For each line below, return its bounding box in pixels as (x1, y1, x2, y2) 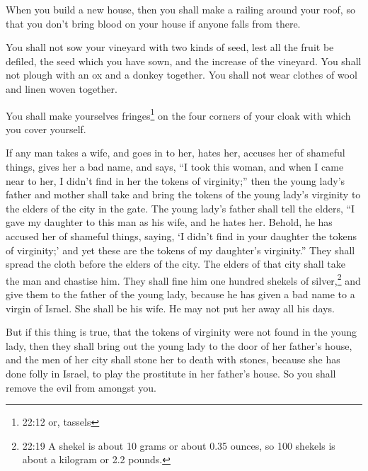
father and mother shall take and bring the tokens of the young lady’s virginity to (6, 187, 361, 202)
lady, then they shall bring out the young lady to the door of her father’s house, (6, 338, 352, 353)
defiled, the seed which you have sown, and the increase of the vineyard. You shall (6, 53, 362, 68)
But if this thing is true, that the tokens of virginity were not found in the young (6, 324, 357, 339)
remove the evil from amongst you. (6, 380, 156, 395)
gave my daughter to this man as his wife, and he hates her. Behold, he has (6, 215, 333, 229)
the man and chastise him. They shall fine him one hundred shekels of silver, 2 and (6, 271, 361, 288)
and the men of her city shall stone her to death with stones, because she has (6, 352, 340, 367)
